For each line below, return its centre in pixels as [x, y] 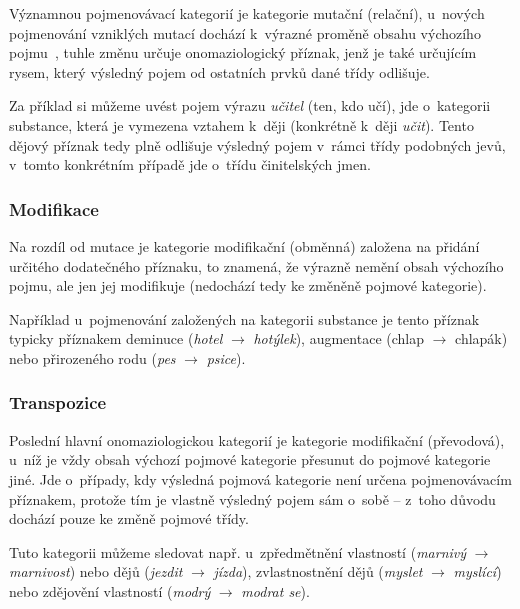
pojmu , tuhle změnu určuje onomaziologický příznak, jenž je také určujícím [243, 52]
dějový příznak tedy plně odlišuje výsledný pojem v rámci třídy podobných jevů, [257, 144]
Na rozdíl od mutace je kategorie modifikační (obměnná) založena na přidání [244, 245]
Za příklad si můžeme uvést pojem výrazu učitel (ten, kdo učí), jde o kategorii [250, 105]
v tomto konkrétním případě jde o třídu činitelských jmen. [190, 164]
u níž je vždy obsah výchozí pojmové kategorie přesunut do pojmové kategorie [250, 459]
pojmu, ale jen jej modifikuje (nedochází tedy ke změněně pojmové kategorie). [248, 285]
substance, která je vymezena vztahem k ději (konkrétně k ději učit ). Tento [241, 124]
